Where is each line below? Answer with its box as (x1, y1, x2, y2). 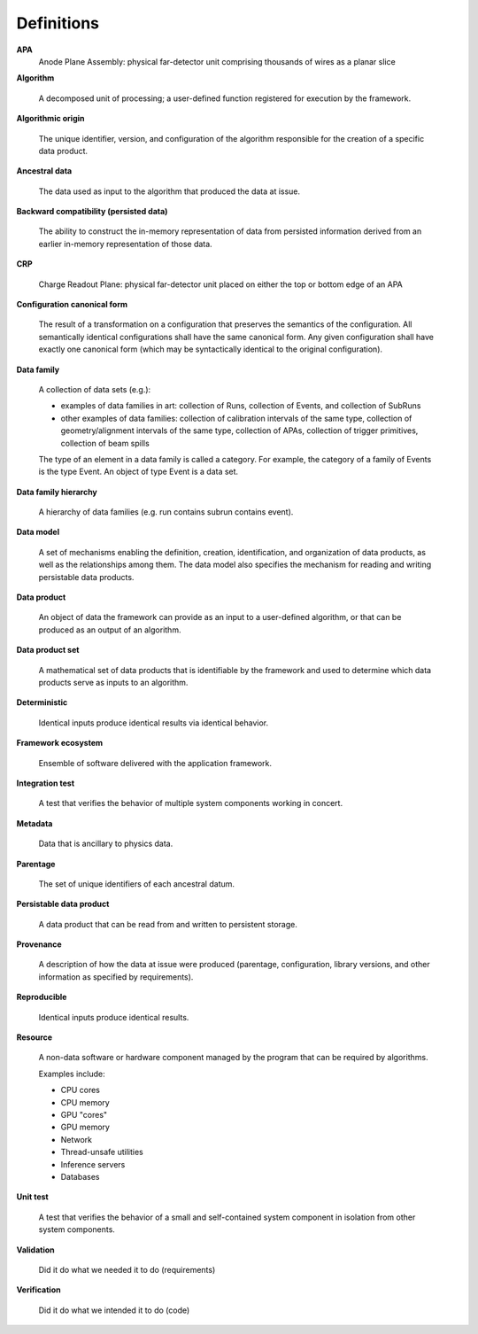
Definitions (16, 13, 100, 33)
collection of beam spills (60, 438, 150, 448)
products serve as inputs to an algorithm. (38, 678, 189, 687)
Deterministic (16, 697, 68, 708)
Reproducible (16, 992, 67, 1003)
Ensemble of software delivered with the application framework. (38, 757, 273, 768)
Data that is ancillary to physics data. (38, 838, 173, 849)
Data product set (16, 645, 80, 655)
